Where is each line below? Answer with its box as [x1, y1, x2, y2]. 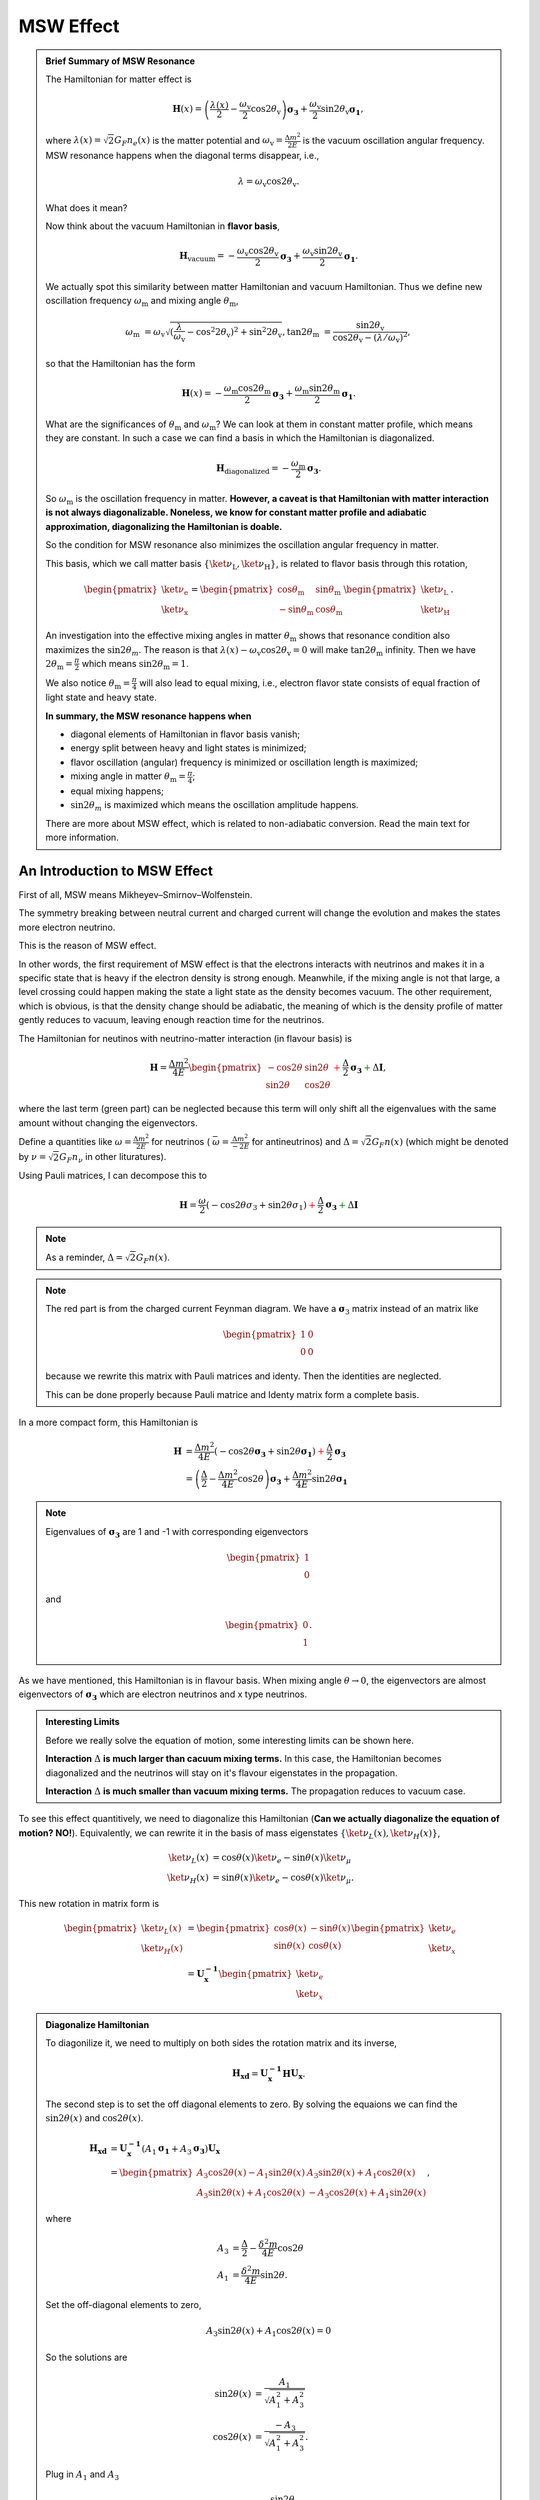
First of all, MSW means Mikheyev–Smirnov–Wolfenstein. [18, 889, 253, 901]
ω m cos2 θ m [223, 383, 272, 397]
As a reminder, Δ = [45, 1251, 124, 1263]
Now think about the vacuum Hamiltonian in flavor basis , [45, 220, 280, 232]
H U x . [281, 2068, 306, 2082]
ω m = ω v [125, 326, 165, 340]
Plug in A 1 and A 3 [45, 2468, 120, 2483]
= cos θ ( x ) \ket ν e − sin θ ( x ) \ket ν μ [211, 1851, 352, 1865]
